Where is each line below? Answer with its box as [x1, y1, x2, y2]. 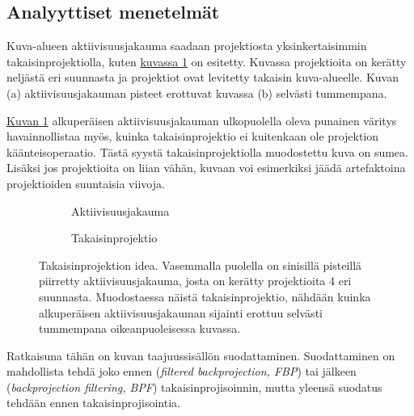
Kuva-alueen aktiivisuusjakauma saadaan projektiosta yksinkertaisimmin [6, 37, 367, 54]
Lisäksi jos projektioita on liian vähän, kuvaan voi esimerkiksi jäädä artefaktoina [6, 159, 406, 176]
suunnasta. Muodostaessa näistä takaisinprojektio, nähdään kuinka [39, 288, 371, 305]
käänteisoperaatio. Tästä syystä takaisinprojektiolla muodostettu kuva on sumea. [6, 143, 408, 160]
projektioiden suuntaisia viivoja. [6, 174, 165, 191]
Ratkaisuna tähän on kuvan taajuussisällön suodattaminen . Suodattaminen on [6, 347, 395, 363]
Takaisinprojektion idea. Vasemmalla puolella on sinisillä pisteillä [39, 256, 362, 273]
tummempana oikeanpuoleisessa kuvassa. [39, 320, 241, 337]
